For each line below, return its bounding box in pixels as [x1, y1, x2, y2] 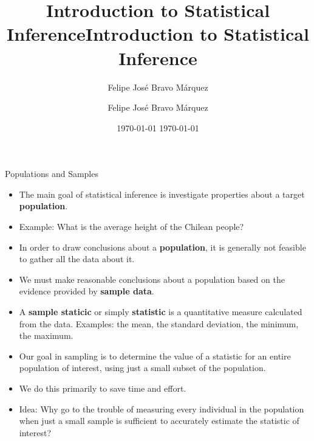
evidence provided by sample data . [19, 285, 154, 297]
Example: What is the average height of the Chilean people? [19, 220, 244, 233]
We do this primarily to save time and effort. [19, 382, 186, 394]
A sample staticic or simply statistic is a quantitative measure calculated [19, 305, 302, 318]
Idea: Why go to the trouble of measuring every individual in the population [19, 402, 304, 415]
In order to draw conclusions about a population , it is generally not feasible [19, 240, 306, 253]
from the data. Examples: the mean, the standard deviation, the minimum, [19, 317, 299, 330]
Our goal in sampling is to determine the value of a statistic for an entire [19, 349, 291, 362]
